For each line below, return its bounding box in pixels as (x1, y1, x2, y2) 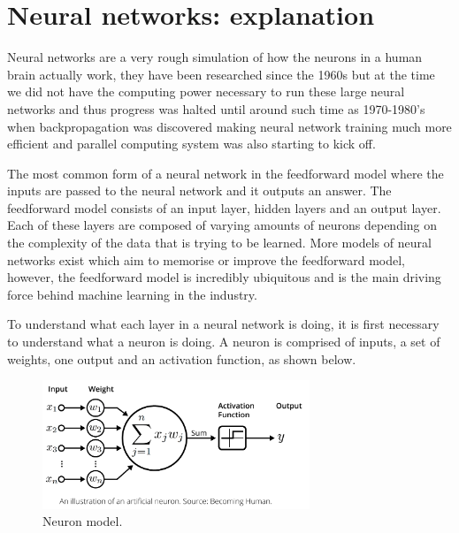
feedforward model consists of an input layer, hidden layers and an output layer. (7, 198, 441, 217)
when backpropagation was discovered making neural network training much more (7, 117, 452, 135)
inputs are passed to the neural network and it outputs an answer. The (7, 181, 392, 200)
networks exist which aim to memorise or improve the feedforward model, (7, 250, 405, 269)
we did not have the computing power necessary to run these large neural (7, 82, 405, 101)
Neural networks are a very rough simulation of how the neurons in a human (7, 48, 423, 66)
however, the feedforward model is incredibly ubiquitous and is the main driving (7, 268, 441, 286)
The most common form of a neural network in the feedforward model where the (7, 164, 444, 182)
